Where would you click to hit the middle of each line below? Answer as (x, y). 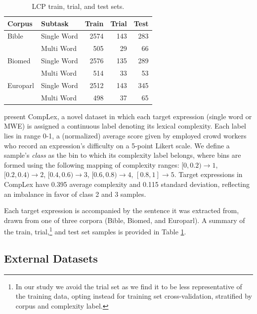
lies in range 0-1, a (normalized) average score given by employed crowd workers (125, 135)
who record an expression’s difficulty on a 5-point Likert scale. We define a (117, 145)
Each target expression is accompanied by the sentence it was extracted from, (122, 210)
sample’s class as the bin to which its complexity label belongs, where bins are (123, 155)
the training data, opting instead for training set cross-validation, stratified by (134, 296)
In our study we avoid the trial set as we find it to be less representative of (129, 286)
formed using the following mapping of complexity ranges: (92, 164)
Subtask (55, 23)
